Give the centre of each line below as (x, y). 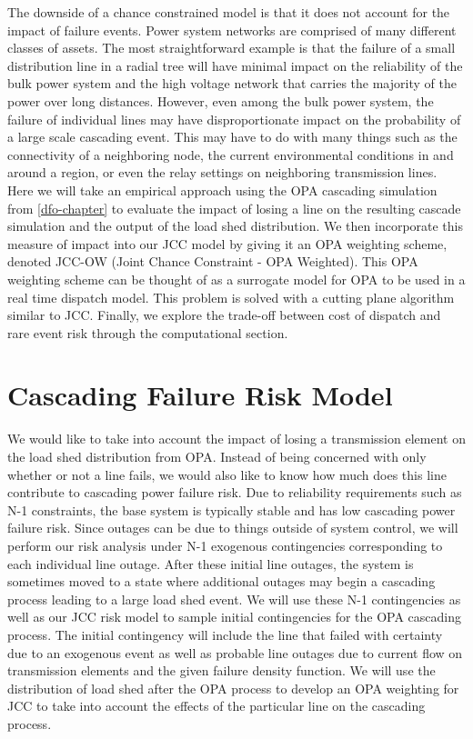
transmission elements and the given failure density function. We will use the (221, 670)
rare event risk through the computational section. (148, 332)
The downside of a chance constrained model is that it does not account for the (229, 12)
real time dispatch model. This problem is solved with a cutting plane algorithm (231, 297)
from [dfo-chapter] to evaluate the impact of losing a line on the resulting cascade (234, 208)
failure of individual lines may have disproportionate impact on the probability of (234, 119)
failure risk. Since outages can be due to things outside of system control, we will (233, 528)
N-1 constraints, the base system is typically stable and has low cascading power (231, 509)
